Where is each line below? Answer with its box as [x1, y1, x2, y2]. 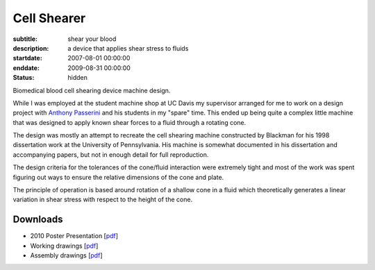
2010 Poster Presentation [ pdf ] [30, 232, 118, 240]
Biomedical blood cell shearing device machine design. [12, 86, 171, 94]
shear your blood [67, 35, 117, 43]
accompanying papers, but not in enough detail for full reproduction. [12, 150, 209, 159]
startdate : [12, 54, 43, 62]
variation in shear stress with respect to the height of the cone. [12, 195, 193, 204]
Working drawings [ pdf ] [30, 242, 99, 250]
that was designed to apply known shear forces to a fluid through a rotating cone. [12, 118, 247, 126]
